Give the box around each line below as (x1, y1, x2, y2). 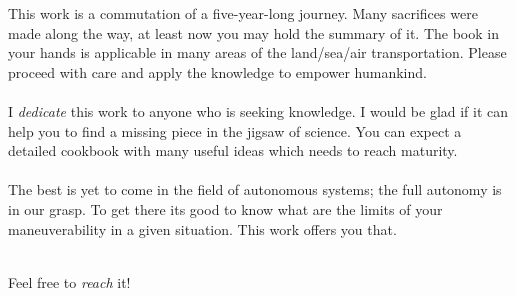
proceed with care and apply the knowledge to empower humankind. (8, 61, 427, 82)
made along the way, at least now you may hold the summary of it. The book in (8, 22, 499, 43)
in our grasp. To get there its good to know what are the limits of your (8, 198, 443, 219)
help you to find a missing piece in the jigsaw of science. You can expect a (8, 120, 462, 141)
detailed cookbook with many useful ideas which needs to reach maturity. (8, 140, 458, 161)
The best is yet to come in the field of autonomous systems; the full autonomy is (8, 179, 502, 200)
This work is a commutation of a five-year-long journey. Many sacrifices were (8, 3, 478, 23)
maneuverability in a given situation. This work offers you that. (8, 218, 397, 239)
